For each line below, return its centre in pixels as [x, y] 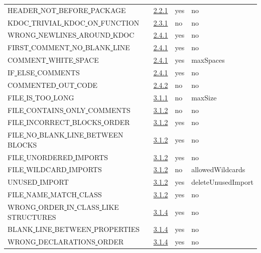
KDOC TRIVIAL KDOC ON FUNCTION [74, 22]
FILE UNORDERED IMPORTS [58, 157]
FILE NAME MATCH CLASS [55, 195]
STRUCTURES [32, 217]
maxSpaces [208, 60]
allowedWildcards [218, 169]
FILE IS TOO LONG [41, 97]
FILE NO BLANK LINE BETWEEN [66, 135]
